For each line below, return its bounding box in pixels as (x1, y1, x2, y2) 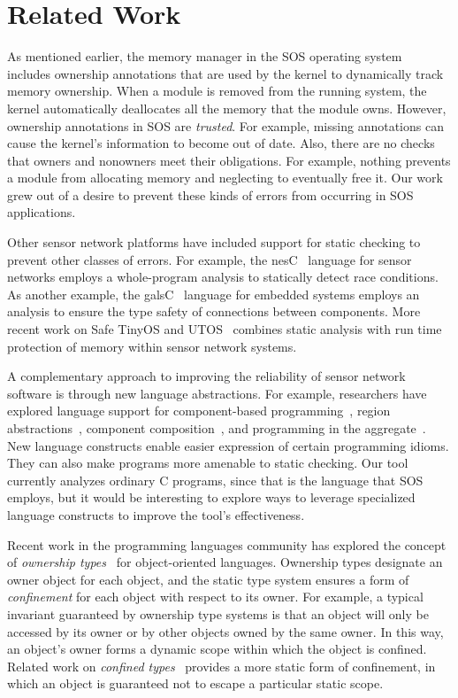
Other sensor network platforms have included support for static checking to (7, 233, 421, 252)
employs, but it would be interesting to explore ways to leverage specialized (7, 488, 416, 507)
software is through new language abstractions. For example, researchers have (7, 384, 427, 402)
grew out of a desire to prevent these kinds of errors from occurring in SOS (7, 185, 414, 204)
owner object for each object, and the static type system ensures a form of (7, 570, 409, 588)
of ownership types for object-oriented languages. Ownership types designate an (7, 553, 443, 571)
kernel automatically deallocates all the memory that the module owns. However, (7, 98, 447, 117)
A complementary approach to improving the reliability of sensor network (7, 367, 406, 385)
